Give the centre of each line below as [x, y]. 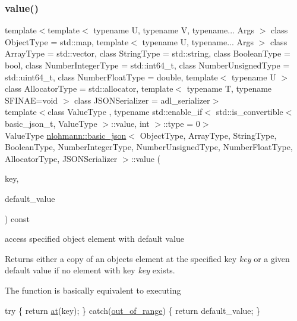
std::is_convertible [249, 112]
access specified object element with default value [94, 239]
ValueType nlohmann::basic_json [66, 135]
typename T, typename [229, 88]
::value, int [130, 123]
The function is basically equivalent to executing [93, 290]
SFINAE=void [31, 100]
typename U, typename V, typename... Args [174, 30]
